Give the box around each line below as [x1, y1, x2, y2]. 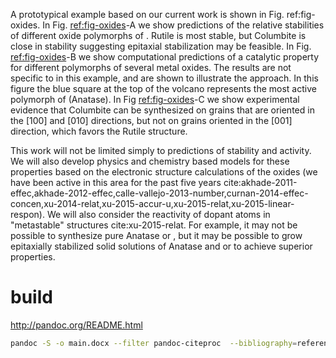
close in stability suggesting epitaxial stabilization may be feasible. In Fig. [10, 40, 312, 52]
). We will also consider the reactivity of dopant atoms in [38, 209, 271, 220]
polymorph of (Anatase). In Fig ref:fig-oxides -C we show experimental [10, 94, 300, 105]
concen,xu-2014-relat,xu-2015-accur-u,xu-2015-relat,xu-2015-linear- [10, 198, 295, 209]
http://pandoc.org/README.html [10, 319, 143, 331]
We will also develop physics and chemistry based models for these [10, 155, 290, 167]
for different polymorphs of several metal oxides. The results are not [10, 62, 292, 73]
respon [10, 209, 40, 220]
